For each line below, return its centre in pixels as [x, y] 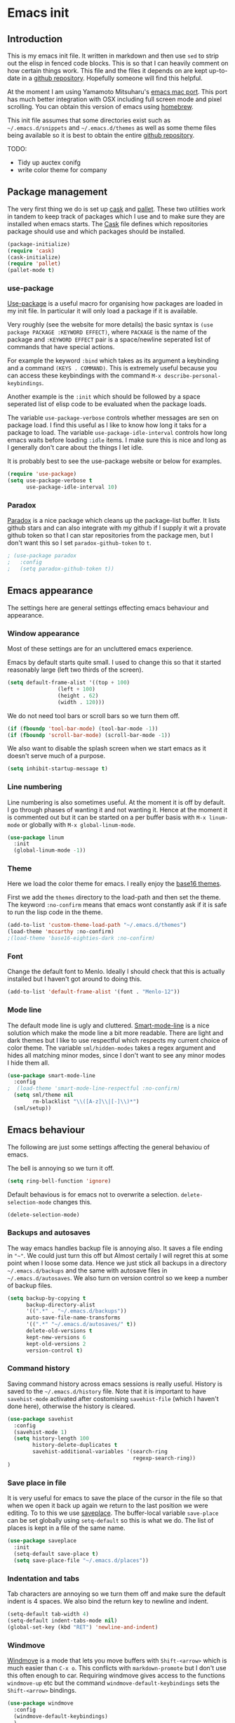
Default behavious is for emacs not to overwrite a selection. [93, 1194]
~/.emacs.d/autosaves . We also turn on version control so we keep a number [117, 1277]
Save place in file [37, 1483]
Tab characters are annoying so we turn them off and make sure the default [116, 1594]
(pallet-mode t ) [31, 271]
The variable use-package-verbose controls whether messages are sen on [113, 418]
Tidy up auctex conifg [49, 162]
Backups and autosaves [49, 1233]
